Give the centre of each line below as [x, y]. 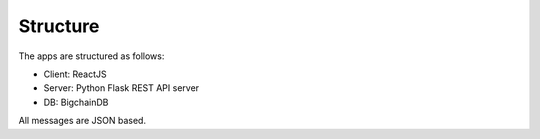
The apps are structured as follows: [91, 56]
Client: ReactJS [75, 74]
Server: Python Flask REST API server [121, 88]
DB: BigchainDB [76, 102]
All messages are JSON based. [82, 121]
